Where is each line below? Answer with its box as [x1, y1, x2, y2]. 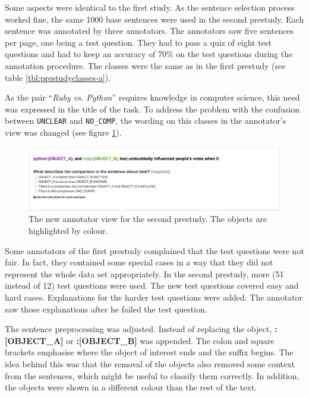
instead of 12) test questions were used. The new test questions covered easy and [5, 279, 299, 292]
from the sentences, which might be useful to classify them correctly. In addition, [5, 369, 299, 382]
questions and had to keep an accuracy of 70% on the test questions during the [5, 48, 293, 60]
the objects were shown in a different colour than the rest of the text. [5, 381, 257, 393]
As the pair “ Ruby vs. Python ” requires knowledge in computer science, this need [5, 91, 300, 104]
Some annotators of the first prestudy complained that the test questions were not [5, 244, 304, 257]
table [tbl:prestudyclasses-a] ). [5, 71, 111, 83]
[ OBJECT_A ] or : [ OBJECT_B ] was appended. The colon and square [5, 334, 275, 346]
